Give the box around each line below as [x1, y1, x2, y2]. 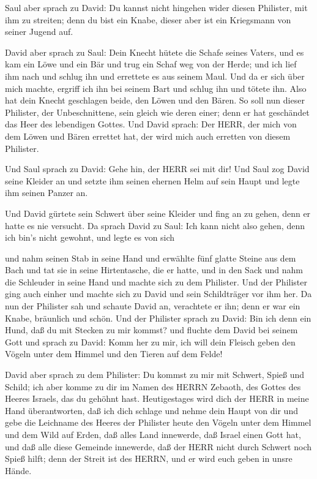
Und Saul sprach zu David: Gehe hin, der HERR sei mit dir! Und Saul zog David [5, 162, 310, 175]
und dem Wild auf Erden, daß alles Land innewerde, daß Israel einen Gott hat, [5, 428, 301, 440]
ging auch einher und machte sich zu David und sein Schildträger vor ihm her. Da [5, 287, 312, 300]
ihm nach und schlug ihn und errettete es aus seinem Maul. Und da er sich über [5, 69, 305, 82]
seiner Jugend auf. [5, 25, 73, 38]
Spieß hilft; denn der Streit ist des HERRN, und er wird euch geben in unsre [5, 452, 293, 465]
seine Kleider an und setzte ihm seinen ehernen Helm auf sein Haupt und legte [5, 174, 300, 187]
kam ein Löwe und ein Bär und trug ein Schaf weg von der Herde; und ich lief [5, 58, 297, 70]
